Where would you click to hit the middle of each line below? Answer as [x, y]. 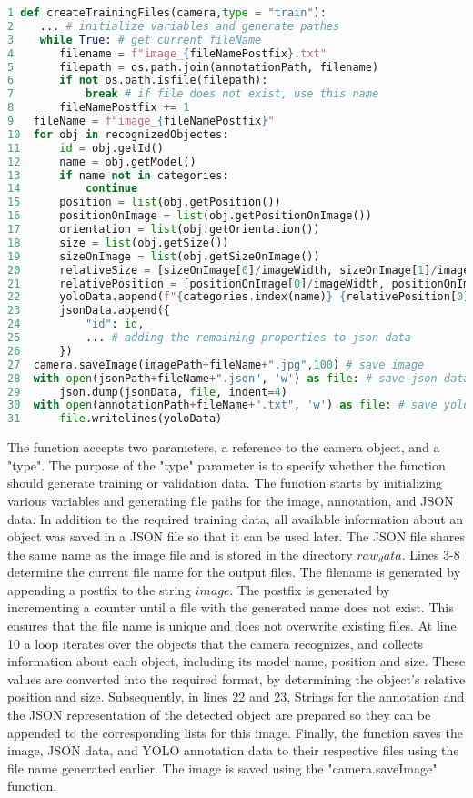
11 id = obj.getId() [86, 148]
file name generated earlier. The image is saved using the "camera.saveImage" [222, 768]
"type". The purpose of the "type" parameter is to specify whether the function [226, 465]
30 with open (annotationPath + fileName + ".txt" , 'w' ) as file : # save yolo [239, 405]
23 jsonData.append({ [89, 311]
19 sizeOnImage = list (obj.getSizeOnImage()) [164, 256]
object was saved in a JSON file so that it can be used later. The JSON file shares [236, 536]
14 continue [73, 189]
